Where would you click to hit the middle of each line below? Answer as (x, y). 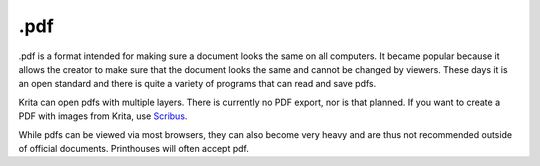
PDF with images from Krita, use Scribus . (103, 116)
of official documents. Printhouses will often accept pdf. (134, 148)
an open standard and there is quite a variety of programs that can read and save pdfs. (197, 84)
